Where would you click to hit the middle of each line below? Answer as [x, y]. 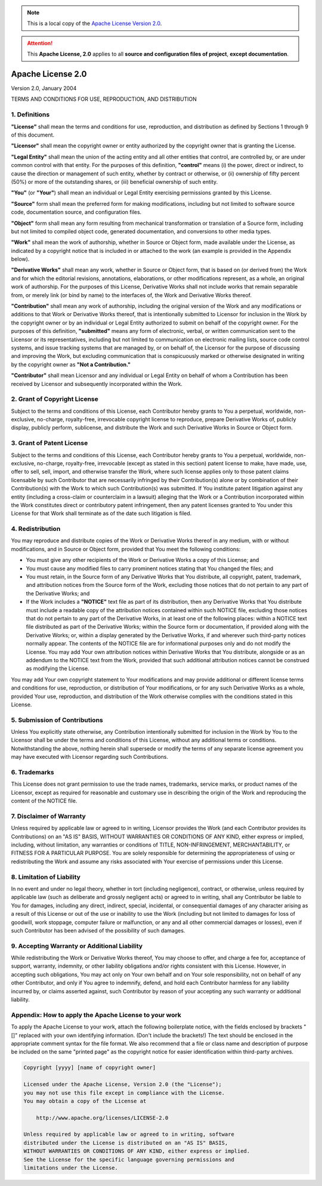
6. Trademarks [32, 772]
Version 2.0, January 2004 [44, 88]
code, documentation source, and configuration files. [76, 212]
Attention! [40, 43]
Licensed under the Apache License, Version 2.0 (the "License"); [123, 1085]
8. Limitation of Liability [46, 877]
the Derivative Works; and [58, 593]
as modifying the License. [58, 669]
